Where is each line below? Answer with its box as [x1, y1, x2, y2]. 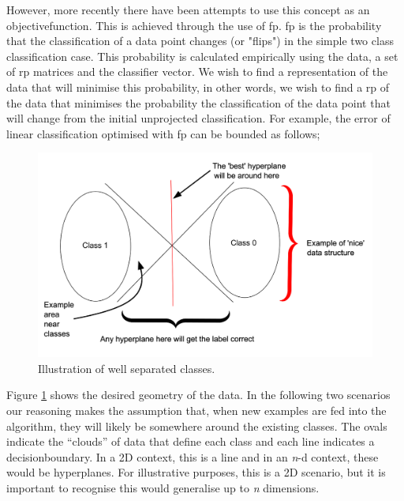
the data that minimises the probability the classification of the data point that [6, 94, 391, 111]
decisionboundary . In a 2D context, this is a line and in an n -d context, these [6, 448, 379, 465]
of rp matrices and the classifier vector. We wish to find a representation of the [6, 63, 388, 80]
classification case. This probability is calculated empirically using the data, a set [6, 47, 398, 64]
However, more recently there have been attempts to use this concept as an [6, 2, 370, 17]
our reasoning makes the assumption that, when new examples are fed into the [6, 401, 387, 418]
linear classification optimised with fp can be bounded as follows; [6, 125, 320, 141]
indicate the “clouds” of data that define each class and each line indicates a [6, 433, 375, 450]
